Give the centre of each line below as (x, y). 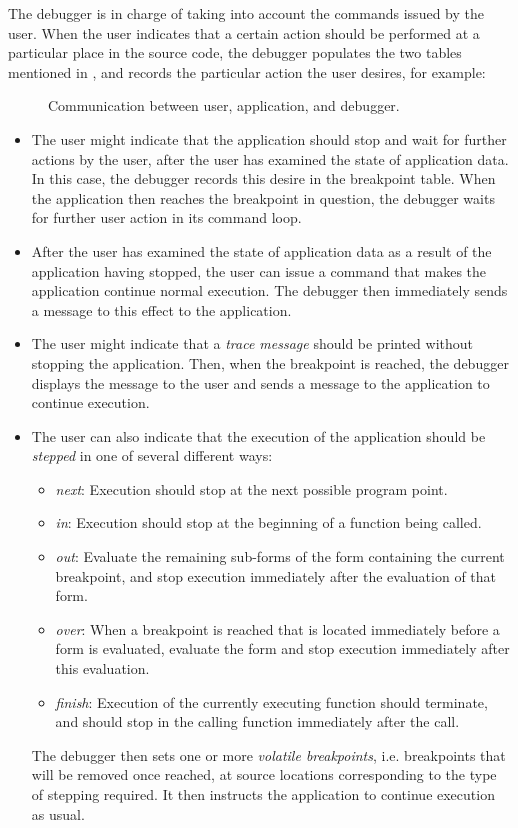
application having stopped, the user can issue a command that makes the (259, 270)
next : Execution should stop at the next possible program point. (251, 488)
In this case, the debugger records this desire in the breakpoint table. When (263, 178)
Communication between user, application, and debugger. (224, 105)
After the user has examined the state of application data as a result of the (261, 250)
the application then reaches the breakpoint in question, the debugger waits (263, 197)
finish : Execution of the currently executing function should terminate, (271, 701)
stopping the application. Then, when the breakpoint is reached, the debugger (270, 362)
